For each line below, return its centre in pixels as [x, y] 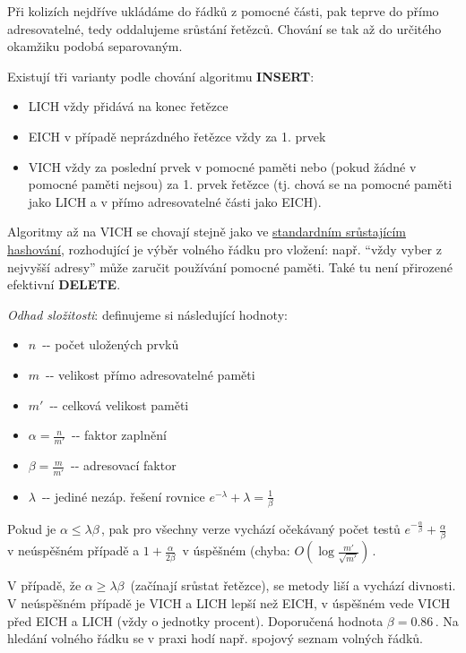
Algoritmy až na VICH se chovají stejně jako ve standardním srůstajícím [207, 232]
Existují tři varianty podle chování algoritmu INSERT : [161, 76]
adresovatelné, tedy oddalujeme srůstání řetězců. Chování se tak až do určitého [224, 28]
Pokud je [32, 529]
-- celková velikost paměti [119, 404]
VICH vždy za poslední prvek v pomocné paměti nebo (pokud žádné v [222, 166]
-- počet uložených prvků [111, 344]
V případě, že [44, 585]
